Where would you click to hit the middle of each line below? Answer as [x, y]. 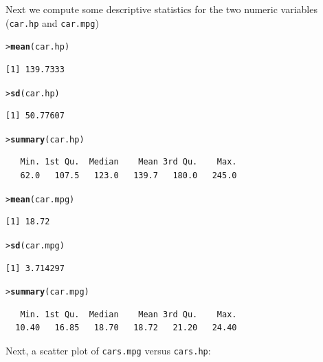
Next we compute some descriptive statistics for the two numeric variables [161, 9]
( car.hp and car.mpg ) [52, 22]
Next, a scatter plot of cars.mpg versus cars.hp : [108, 350]
